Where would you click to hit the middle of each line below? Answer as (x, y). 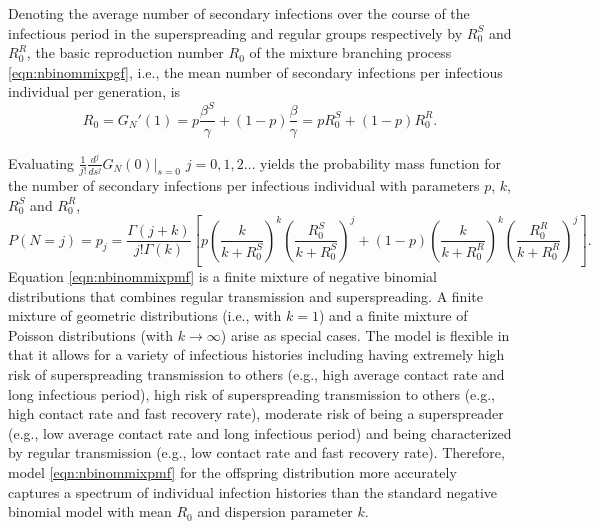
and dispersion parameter (275, 511)
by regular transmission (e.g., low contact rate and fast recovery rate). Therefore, (256, 452)
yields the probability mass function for (381, 162)
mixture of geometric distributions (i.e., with (145, 315)
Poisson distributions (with (91, 334)
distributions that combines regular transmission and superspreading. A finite (245, 295)
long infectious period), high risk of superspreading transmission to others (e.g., (252, 393)
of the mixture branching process (350, 52)
